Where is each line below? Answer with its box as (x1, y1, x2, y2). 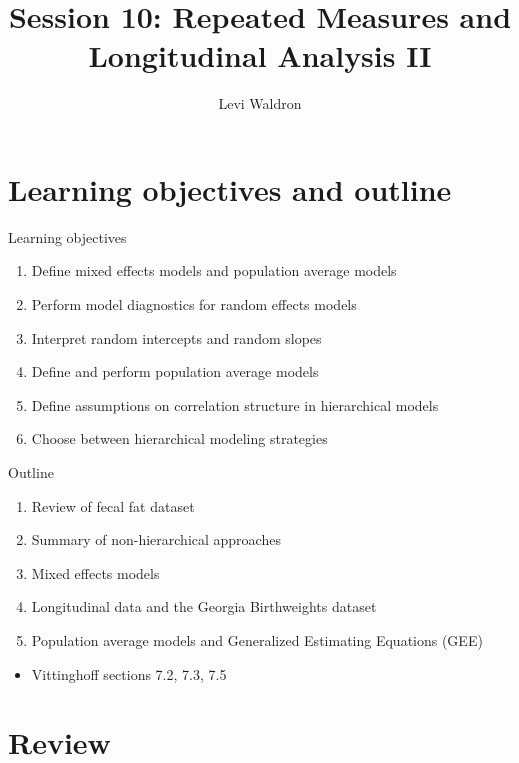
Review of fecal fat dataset (31, 495, 195, 516)
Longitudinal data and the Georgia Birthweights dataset (31, 596, 377, 617)
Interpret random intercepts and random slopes (31, 327, 322, 348)
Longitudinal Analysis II (88, 35, 432, 76)
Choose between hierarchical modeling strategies (31, 428, 328, 449)
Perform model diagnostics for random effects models (31, 294, 357, 315)
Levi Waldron (218, 93, 302, 114)
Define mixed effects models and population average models (31, 260, 397, 281)
